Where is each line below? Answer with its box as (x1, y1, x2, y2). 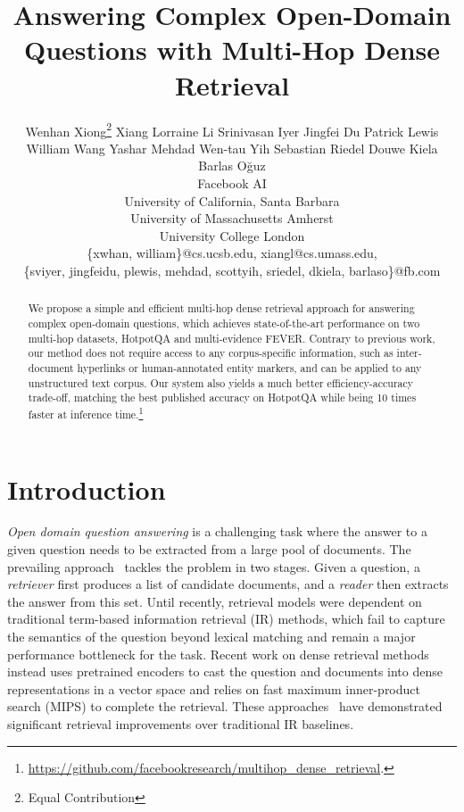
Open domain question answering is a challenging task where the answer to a (7, 522, 427, 541)
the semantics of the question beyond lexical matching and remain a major (7, 627, 416, 646)
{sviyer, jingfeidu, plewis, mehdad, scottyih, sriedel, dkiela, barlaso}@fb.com (23, 261, 441, 279)
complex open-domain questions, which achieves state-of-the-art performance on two (28, 315, 420, 330)
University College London (159, 226, 305, 244)
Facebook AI (197, 173, 267, 192)
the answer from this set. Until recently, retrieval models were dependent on (7, 592, 422, 610)
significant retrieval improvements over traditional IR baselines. (7, 714, 354, 733)
